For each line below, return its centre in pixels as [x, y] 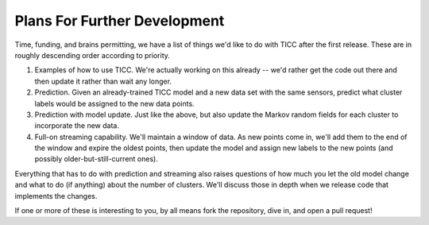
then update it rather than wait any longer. [103, 81]
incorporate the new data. [77, 126]
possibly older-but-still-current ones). [96, 159]
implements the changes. [56, 196]
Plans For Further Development [120, 21]
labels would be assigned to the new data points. [114, 103]
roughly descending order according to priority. [93, 55]
